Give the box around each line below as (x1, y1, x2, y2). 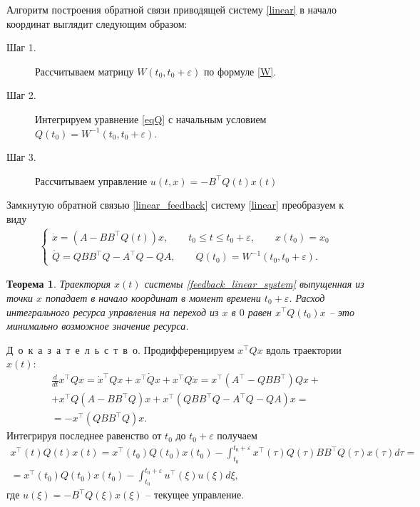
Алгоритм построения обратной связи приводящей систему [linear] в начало (6, 2, 337, 16)
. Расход (289, 290, 325, 305)
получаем (217, 428, 257, 443)
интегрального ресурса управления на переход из (6, 304, 219, 319)
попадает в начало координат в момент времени (46, 290, 261, 305)
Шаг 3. (6, 150, 36, 164)
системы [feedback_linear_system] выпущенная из (144, 276, 364, 291)
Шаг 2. (6, 88, 36, 103)
